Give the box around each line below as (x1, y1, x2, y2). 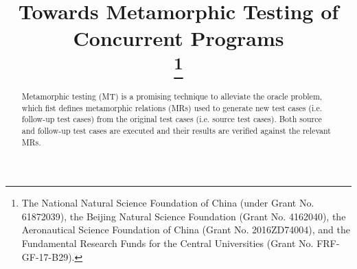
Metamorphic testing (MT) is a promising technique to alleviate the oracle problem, (21, 91, 323, 102)
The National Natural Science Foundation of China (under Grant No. (21, 196, 314, 210)
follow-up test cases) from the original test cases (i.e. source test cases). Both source (21, 113, 322, 125)
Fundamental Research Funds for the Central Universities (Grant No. (21, 236, 314, 250)
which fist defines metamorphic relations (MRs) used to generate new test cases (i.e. (21, 102, 323, 113)
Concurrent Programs (73, 24, 284, 52)
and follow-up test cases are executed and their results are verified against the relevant (21, 124, 331, 136)
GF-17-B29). (21, 249, 75, 264)
